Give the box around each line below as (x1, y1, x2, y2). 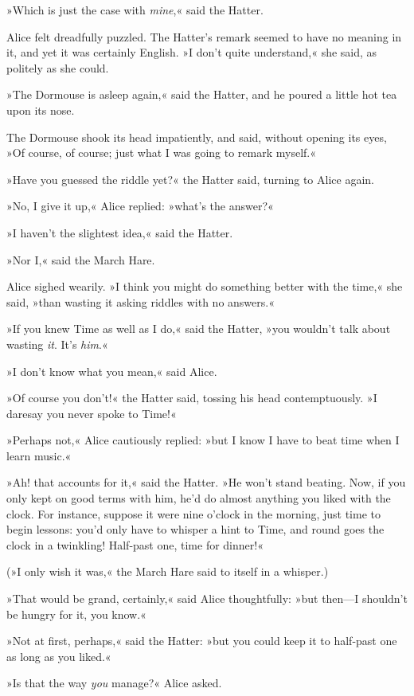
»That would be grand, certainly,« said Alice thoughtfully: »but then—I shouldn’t (6, 590, 408, 607)
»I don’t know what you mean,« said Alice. (6, 362, 217, 379)
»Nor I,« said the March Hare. (6, 251, 155, 268)
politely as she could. (6, 59, 109, 76)
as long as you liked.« (6, 647, 111, 664)
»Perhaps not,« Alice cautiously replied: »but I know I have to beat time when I (6, 432, 400, 448)
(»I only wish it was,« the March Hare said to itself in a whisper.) (6, 563, 329, 580)
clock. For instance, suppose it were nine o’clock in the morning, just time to (6, 505, 381, 522)
